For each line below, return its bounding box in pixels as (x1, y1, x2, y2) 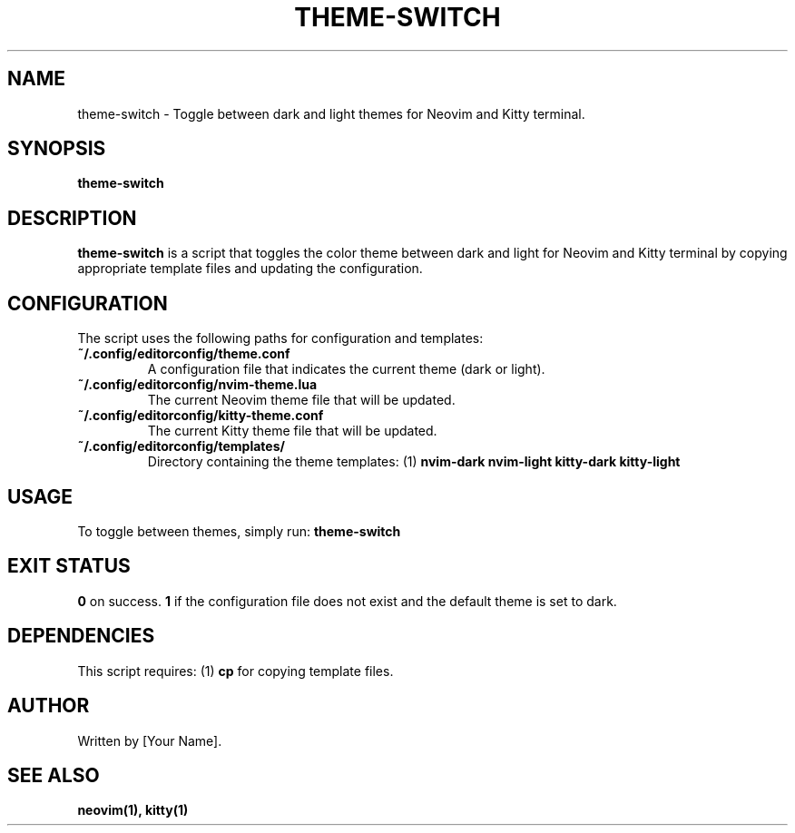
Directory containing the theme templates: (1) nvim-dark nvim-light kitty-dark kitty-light (147, 454, 681, 470)
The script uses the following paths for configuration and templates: (77, 330, 484, 347)
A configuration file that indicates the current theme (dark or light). (147, 361, 545, 377)
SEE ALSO (7, 763, 100, 787)
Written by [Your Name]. (77, 732, 222, 749)
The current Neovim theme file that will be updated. (147, 392, 456, 408)
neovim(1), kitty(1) (77, 802, 189, 818)
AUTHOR (7, 694, 90, 718)
